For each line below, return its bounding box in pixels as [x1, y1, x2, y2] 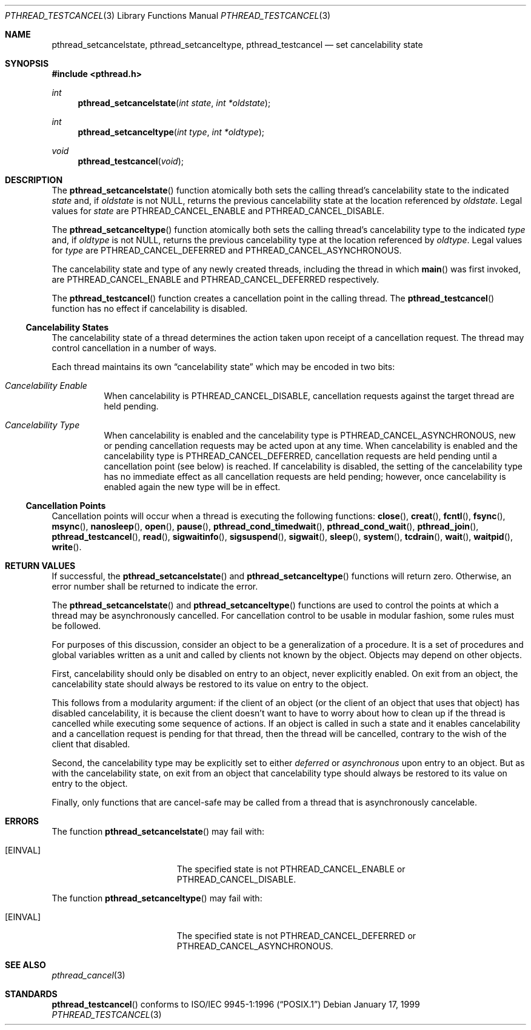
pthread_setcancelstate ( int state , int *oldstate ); [78, 98, 271, 108]
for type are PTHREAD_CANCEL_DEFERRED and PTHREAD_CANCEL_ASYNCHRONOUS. [52, 245, 402, 255]
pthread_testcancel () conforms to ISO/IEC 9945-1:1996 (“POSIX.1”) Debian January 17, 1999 [52, 999, 420, 1009]
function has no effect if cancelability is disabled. [52, 303, 248, 314]
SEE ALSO [5, 960, 46, 970]
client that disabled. [52, 739, 130, 749]
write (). [52, 542, 82, 552]
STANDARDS [5, 989, 58, 999]
